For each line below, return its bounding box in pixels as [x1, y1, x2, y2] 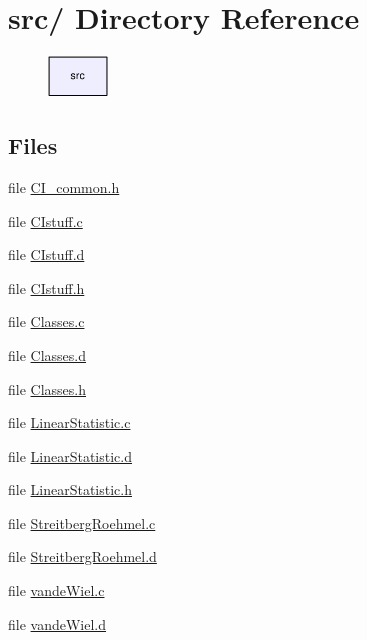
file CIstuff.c [8, 210, 83, 231]
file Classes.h [8, 378, 87, 399]
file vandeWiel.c [8, 580, 105, 601]
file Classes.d [8, 344, 87, 365]
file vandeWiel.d [8, 613, 107, 634]
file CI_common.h [8, 176, 120, 197]
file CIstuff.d [8, 244, 85, 265]
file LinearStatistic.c [8, 412, 131, 433]
